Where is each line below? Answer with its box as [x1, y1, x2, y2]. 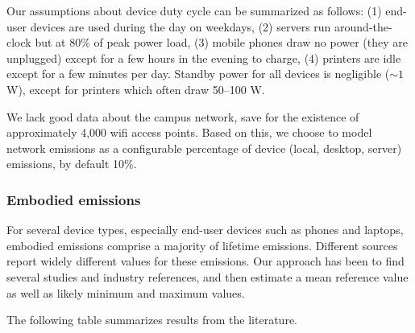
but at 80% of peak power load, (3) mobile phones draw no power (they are [35, 34, 408, 51]
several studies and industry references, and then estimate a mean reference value [6, 268, 409, 285]
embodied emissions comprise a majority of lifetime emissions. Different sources [6, 236, 398, 253]
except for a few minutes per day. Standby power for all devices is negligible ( [6, 65, 390, 82]
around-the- [334, 18, 392, 35]
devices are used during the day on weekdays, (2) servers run [30, 18, 331, 35]
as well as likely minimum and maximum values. [6, 284, 245, 301]
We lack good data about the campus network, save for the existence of [6, 108, 359, 125]
